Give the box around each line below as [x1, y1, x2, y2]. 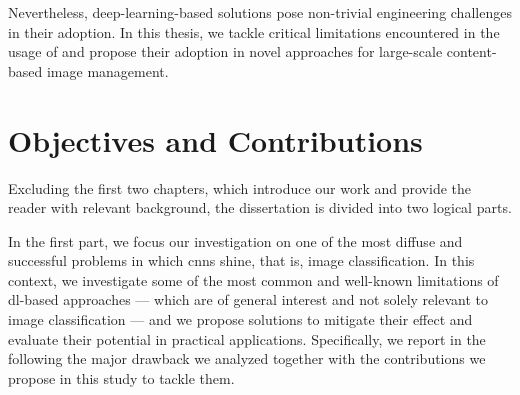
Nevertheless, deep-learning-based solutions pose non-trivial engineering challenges [8, 2, 512, 22]
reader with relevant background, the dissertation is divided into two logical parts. [8, 197, 512, 218]
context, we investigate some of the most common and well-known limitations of [8, 269, 499, 290]
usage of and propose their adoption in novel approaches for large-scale [8, 41, 443, 62]
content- [446, 41, 497, 62]
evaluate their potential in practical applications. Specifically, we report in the [8, 328, 486, 349]
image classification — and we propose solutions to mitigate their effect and [8, 309, 473, 330]
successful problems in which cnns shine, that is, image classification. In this [8, 250, 475, 271]
